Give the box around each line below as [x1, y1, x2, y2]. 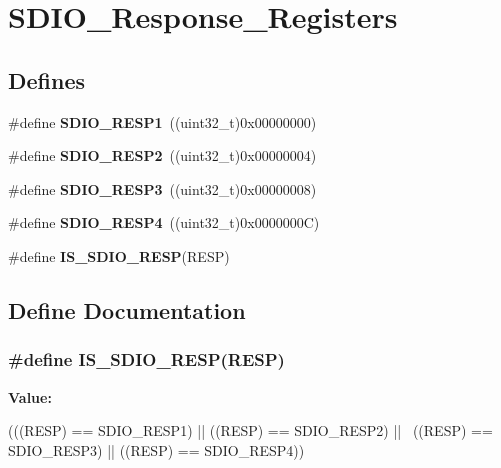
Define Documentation [8, 294, 246, 325]
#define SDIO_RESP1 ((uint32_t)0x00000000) [8, 111, 317, 132]
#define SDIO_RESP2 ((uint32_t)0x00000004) [8, 145, 317, 166]
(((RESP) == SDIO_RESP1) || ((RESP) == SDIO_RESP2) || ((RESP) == [8, 420, 493, 441]
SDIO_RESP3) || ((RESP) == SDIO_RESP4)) [8, 439, 305, 460]
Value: [8, 386, 52, 407]
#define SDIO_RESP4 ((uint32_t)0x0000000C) [8, 212, 320, 233]
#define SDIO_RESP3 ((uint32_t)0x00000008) [8, 178, 317, 199]
